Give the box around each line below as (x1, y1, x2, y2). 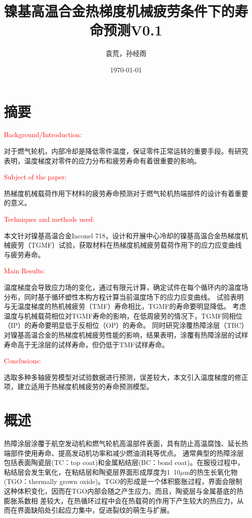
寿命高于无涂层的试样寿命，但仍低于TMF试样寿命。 (4, 339, 169, 349)
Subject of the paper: (4, 172, 67, 182)
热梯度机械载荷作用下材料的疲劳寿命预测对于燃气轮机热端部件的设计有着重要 (4, 188, 248, 198)
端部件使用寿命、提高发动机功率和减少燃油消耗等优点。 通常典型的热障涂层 (4, 447, 244, 458)
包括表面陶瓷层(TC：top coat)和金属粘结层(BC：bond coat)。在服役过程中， (4, 457, 244, 467)
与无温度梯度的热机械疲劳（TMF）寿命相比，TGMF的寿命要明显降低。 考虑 (4, 301, 246, 311)
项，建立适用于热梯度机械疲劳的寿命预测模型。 (4, 381, 153, 392)
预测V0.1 (103, 20, 162, 40)
